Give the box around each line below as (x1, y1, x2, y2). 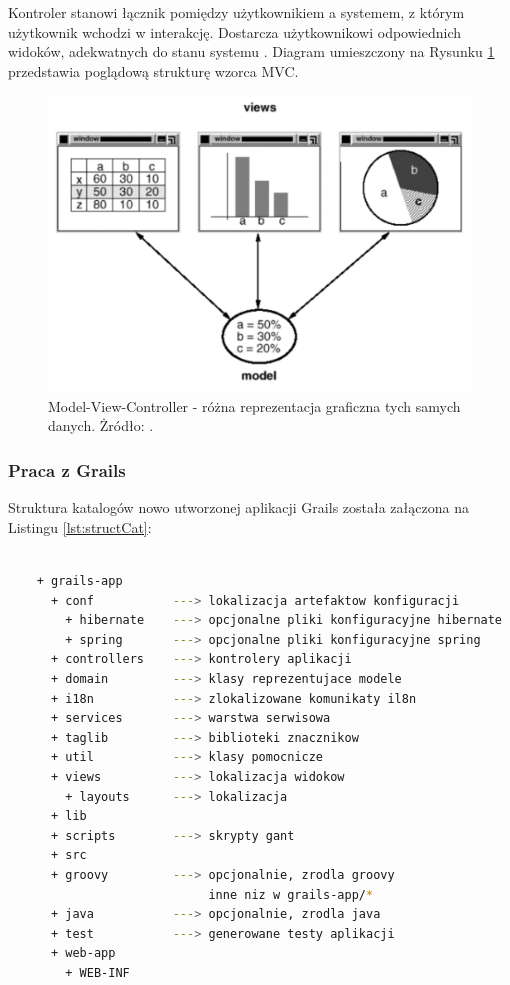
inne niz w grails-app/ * (208, 887, 374, 902)
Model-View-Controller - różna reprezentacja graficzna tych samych (48, 395, 461, 416)
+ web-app (50, 946, 116, 961)
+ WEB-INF (65, 965, 130, 980)
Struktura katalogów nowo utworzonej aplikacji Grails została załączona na (8, 497, 469, 518)
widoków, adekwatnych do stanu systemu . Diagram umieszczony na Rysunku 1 (8, 41, 495, 62)
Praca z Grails (8, 457, 126, 482)
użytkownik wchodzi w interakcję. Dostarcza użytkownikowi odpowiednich (8, 21, 462, 42)
